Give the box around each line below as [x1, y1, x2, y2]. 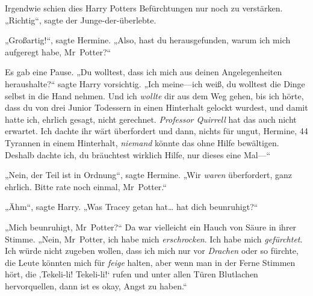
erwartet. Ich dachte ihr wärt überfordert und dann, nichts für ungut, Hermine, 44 [5, 125, 308, 137]
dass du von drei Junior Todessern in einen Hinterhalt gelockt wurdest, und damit [5, 101, 308, 114]
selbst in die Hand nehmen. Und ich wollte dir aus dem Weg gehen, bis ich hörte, [5, 89, 304, 102]
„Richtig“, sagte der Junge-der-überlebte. [5, 13, 156, 26]
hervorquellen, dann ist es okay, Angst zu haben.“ [5, 279, 187, 292]
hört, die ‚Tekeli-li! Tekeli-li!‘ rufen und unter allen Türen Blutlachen [5, 268, 258, 280]
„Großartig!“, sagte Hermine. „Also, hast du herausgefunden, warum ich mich [5, 34, 291, 46]
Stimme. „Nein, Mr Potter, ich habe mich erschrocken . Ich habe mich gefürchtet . [5, 232, 303, 245]
